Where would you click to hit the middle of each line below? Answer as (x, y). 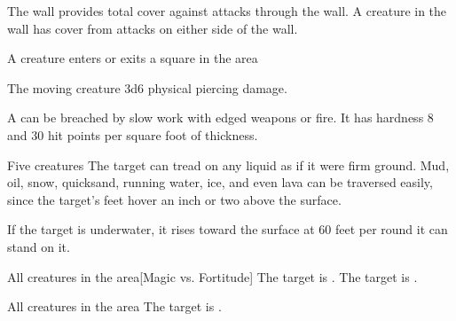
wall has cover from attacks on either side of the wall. (153, 28)
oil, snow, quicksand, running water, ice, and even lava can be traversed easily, (220, 182)
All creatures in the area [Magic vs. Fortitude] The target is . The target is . (212, 276)
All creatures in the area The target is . (114, 306)
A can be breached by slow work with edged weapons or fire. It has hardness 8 (220, 117)
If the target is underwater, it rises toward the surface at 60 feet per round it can (228, 229)
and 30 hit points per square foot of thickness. (133, 134)
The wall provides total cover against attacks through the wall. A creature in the (227, 11)
